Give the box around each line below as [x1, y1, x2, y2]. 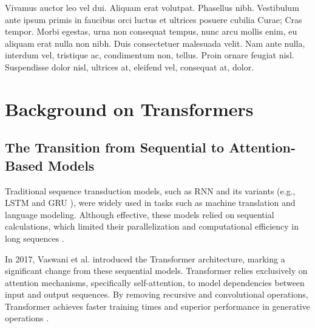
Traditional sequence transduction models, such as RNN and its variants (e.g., [5, 184, 296, 197]
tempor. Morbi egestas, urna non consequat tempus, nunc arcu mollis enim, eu [5, 25, 297, 38]
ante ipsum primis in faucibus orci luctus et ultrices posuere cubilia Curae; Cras [5, 13, 302, 26]
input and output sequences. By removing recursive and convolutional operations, [5, 288, 308, 301]
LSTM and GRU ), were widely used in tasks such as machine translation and [5, 196, 296, 209]
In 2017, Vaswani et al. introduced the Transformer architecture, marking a [5, 252, 285, 265]
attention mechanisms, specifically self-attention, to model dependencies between [5, 276, 305, 289]
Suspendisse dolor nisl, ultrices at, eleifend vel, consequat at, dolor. [5, 60, 254, 73]
